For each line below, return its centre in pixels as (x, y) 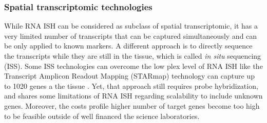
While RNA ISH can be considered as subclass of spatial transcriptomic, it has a (131, 26)
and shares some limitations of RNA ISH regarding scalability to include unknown (133, 96)
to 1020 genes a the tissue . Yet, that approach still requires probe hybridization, (131, 85)
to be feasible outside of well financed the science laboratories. (102, 116)
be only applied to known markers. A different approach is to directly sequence (128, 46)
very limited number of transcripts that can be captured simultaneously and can (131, 35)
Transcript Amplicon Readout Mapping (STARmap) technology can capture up (129, 76)
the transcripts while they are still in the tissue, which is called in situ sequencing (133, 56)
